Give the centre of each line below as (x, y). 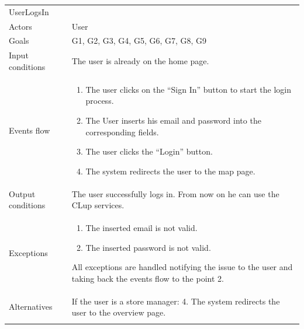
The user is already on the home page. (140, 61)
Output (22, 193)
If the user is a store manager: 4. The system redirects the (176, 301)
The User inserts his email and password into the (173, 120)
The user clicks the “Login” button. (149, 151)
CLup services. (98, 205)
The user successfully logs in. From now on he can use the (175, 193)
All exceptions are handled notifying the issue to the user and (182, 267)
